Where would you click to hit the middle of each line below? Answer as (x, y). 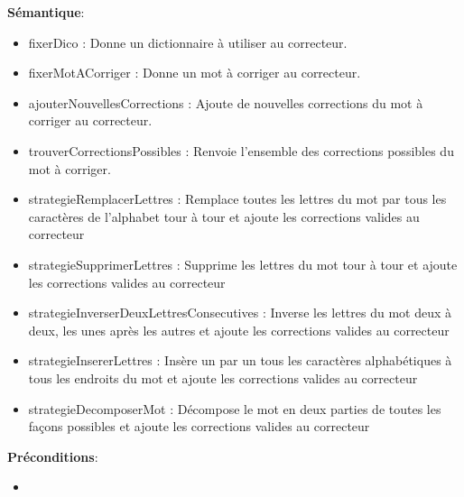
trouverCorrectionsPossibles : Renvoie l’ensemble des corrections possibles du (241, 150)
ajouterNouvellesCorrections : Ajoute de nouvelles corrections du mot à (226, 102)
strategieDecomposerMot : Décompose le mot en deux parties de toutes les (235, 408)
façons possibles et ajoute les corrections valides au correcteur (199, 426)
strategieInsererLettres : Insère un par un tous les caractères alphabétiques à (240, 360)
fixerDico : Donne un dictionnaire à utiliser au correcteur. (188, 42)
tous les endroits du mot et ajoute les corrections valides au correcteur (223, 377)
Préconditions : (53, 456)
